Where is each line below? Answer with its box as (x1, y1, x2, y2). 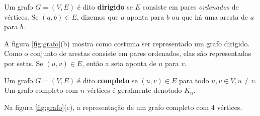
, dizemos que (76, 11, 119, 22)
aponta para (127, 11, 164, 22)
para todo (179, 75, 209, 85)
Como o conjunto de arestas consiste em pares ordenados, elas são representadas (4, 48, 251, 59)
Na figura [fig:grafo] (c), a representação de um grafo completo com (4, 101, 209, 112)
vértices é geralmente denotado (86, 85, 182, 95)
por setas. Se (4, 57, 43, 68)
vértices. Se (4, 11, 39, 22)
